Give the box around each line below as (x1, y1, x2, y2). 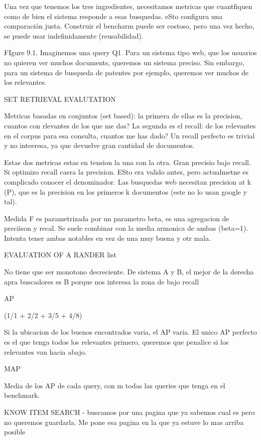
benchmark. (4, 390, 40, 400)
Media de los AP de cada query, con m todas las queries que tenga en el (4, 380, 225, 390)
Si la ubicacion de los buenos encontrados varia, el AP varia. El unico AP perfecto (4, 327, 257, 337)
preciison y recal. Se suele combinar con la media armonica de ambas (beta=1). (4, 223, 248, 233)
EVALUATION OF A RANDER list (4, 249, 116, 260)
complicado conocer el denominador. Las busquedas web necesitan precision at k (4, 176, 251, 187)
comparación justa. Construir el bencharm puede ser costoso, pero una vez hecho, (4, 21, 254, 31)
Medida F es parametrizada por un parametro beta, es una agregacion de (4, 213, 229, 223)
